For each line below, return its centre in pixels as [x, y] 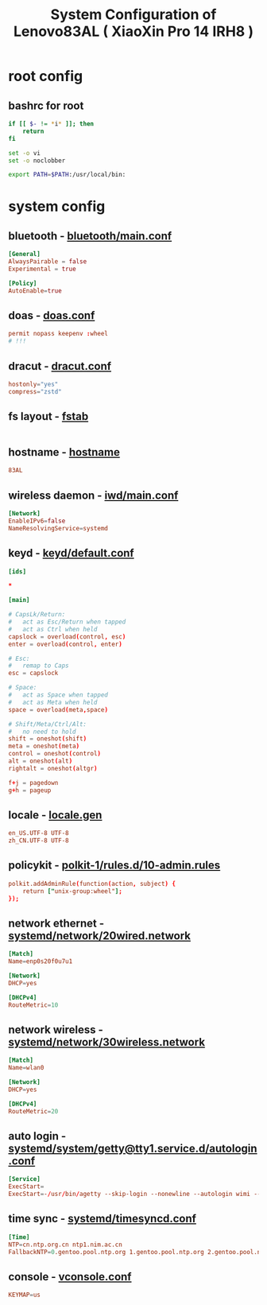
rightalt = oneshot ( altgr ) [53, 768]
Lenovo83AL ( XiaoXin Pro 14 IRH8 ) [133, 31]
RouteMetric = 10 [33, 1005]
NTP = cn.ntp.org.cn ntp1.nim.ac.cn [66, 1245]
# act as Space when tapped [58, 695]
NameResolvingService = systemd [58, 528]
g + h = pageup [30, 790]
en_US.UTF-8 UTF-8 [39, 833]
